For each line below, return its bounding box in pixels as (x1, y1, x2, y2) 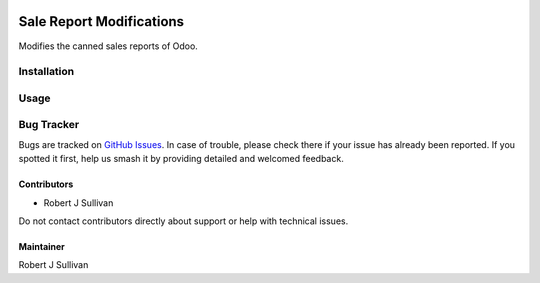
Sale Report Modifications (18, 13, 185, 30)
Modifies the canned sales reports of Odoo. (18, 40, 199, 52)
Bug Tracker (18, 118, 80, 132)
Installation (18, 65, 75, 79)
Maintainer (18, 240, 65, 252)
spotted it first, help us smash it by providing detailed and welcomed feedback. (18, 153, 344, 165)
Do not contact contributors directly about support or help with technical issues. (18, 215, 349, 227)
